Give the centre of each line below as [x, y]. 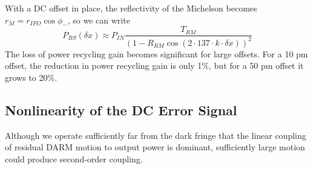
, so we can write [99, 20]
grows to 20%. [31, 77]
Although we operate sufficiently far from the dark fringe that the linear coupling [156, 135]
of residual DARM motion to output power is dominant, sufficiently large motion [155, 147]
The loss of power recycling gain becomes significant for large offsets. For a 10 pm [156, 53]
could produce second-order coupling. [74, 158]
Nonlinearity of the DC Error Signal [121, 110]
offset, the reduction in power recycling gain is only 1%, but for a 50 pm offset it [154, 65]
